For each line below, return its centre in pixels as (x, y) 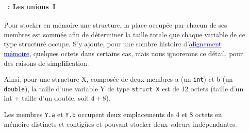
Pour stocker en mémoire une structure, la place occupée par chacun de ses (116, 25)
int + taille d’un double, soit (46, 98)
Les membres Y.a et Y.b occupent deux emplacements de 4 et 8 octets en (113, 114)
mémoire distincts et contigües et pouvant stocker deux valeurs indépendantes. (121, 124)
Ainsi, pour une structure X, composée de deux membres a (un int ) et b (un (118, 79)
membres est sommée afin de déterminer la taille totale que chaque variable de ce (124, 34)
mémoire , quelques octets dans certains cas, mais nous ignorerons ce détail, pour (124, 53)
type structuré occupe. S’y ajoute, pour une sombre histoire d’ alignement (113, 44)
